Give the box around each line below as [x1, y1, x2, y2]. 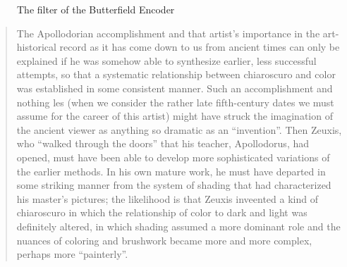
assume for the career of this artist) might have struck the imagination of [16, 108, 333, 123]
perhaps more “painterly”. [16, 247, 128, 261]
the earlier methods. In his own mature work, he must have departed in [16, 163, 326, 178]
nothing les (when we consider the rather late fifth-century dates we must [16, 94, 334, 109]
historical [16, 39, 56, 54]
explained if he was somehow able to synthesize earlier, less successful [16, 53, 317, 68]
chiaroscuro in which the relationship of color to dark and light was [16, 205, 308, 220]
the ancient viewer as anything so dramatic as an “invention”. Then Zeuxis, [16, 122, 342, 137]
